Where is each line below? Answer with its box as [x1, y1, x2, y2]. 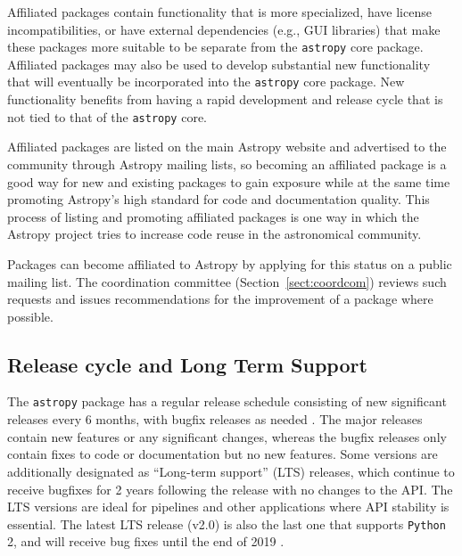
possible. [7, 307, 54, 325]
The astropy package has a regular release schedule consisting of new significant [7, 392, 447, 411]
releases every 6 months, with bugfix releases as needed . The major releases [7, 410, 423, 429]
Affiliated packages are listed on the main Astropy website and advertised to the [7, 137, 447, 156]
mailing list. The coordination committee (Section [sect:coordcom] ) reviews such [7, 272, 447, 290]
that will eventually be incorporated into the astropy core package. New [7, 72, 405, 91]
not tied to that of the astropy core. [7, 107, 208, 126]
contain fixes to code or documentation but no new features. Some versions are [7, 445, 438, 463]
